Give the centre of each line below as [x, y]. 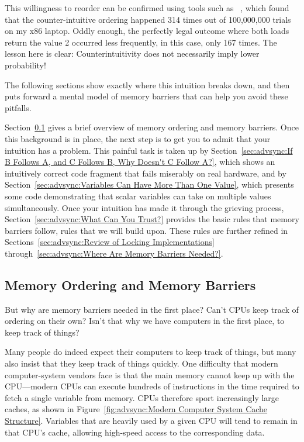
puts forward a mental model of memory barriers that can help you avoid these [146, 96]
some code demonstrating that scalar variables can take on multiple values [138, 196]
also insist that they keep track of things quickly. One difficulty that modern [141, 363]
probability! [25, 65]
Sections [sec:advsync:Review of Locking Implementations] [110, 242]
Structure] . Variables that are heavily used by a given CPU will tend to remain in [151, 421]
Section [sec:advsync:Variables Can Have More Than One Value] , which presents [149, 184]
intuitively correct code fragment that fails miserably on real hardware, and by [146, 173]
